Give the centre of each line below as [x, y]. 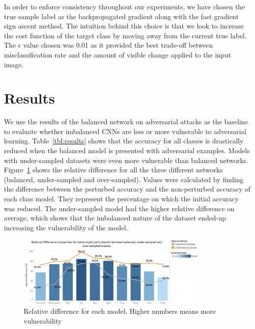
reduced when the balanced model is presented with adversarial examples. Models [127, 151]
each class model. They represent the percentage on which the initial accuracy [121, 199]
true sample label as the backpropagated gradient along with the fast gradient [121, 16]
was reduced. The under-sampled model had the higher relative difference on [119, 208]
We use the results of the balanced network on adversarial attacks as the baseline [126, 122]
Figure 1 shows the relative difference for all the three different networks [113, 170]
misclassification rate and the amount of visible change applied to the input [118, 54]
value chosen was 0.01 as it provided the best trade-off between [118, 45]
